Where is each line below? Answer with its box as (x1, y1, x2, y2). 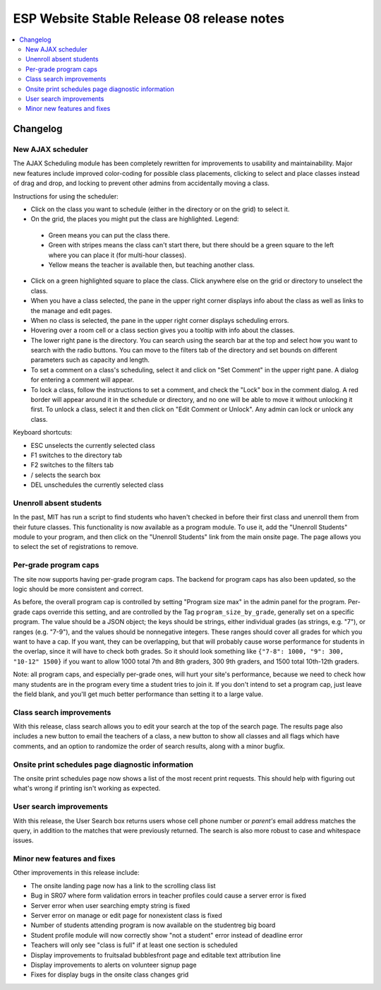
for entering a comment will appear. (30, 375, 134, 384)
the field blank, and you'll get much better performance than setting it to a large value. (13, 690, 264, 698)
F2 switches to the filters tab (30, 461, 114, 469)
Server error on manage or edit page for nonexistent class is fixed (30, 911, 222, 919)
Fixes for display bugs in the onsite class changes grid (30, 970, 189, 979)
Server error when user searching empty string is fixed (30, 901, 190, 909)
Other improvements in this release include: (13, 868, 140, 877)
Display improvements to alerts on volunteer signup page (30, 960, 197, 969)
